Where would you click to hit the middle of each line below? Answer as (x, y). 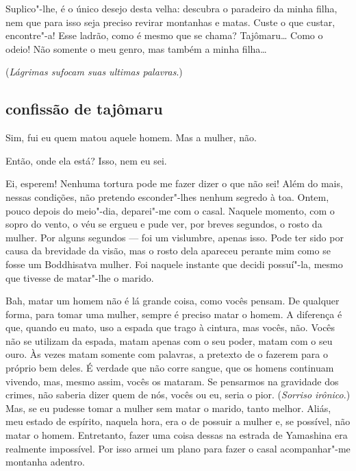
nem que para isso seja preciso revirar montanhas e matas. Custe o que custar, (170, 22)
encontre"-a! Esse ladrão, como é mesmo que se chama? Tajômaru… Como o (164, 35)
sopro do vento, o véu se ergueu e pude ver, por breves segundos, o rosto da (164, 224)
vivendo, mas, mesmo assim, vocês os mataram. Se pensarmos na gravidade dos (172, 381)
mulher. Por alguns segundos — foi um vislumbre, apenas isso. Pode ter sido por (175, 237)
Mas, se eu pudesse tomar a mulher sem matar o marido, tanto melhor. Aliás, (168, 408)
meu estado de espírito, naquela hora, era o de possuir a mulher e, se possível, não (178, 421)
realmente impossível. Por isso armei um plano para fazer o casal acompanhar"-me (178, 448)
